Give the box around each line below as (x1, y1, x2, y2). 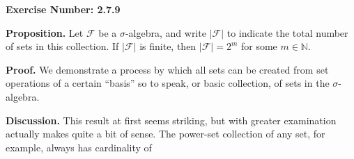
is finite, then (139, 39, 197, 53)
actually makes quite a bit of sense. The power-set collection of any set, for (6, 126, 325, 141)
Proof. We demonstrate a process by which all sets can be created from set (6, 62, 329, 76)
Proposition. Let (6, 25, 84, 40)
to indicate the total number (226, 25, 348, 40)
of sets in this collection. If (6, 39, 119, 53)
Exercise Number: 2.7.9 (6, 2, 121, 16)
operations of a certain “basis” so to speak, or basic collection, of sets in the (6, 76, 330, 90)
